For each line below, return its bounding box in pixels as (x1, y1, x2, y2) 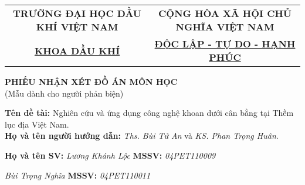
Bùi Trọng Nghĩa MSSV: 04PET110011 (5, 169, 151, 181)
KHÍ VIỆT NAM (36, 20, 118, 33)
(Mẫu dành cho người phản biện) (5, 87, 124, 99)
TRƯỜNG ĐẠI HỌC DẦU (13, 6, 142, 20)
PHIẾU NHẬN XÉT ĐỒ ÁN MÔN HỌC (5, 76, 178, 87)
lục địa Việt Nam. (5, 118, 69, 130)
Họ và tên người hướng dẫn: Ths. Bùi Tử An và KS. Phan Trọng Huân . (5, 129, 279, 142)
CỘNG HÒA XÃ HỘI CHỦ (158, 6, 292, 20)
